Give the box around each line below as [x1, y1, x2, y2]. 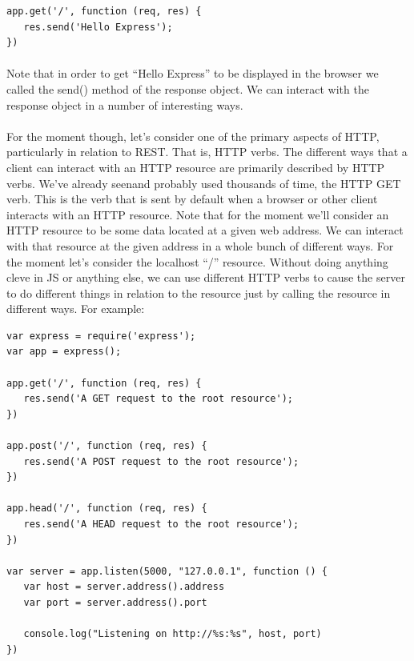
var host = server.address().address [23, 581, 225, 593]
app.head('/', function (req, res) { [6, 503, 207, 515]
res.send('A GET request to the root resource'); [23, 393, 293, 405]
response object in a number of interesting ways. [6, 96, 243, 113]
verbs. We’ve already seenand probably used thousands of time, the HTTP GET [6, 174, 401, 191]
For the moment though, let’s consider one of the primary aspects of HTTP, [6, 127, 380, 144]
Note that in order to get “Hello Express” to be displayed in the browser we [6, 65, 379, 82]
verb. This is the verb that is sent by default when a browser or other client [6, 190, 378, 207]
